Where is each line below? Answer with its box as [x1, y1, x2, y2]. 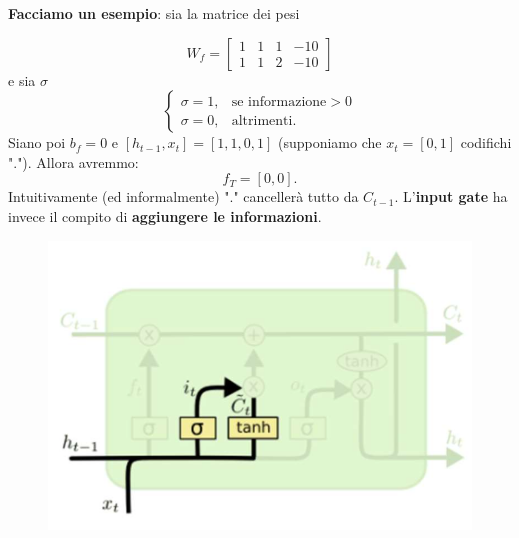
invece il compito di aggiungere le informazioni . [8, 205, 322, 226]
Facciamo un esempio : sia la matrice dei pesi [8, 3, 300, 23]
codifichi [460, 132, 512, 153]
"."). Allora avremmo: [8, 151, 139, 172]
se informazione [231, 94, 327, 109]
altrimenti [231, 113, 293, 128]
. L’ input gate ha [394, 186, 508, 207]
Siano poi [8, 132, 66, 153]
